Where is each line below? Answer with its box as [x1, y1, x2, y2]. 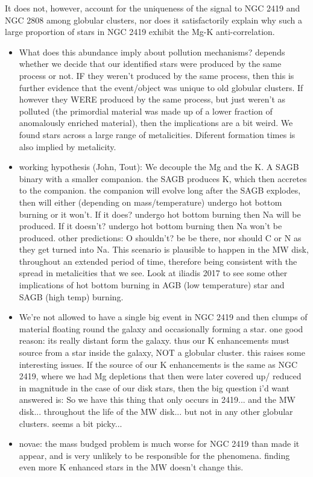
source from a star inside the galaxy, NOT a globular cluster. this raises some [19, 346, 305, 359]
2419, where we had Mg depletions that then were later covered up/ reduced [19, 370, 302, 382]
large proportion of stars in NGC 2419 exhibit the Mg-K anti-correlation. [5, 25, 275, 38]
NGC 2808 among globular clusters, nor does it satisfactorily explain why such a [5, 13, 303, 26]
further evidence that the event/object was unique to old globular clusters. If [19, 81, 303, 93]
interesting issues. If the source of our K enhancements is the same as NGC [19, 358, 298, 370]
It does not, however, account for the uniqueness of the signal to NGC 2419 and [5, 2, 300, 14]
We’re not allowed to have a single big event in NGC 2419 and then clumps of [19, 311, 308, 323]
